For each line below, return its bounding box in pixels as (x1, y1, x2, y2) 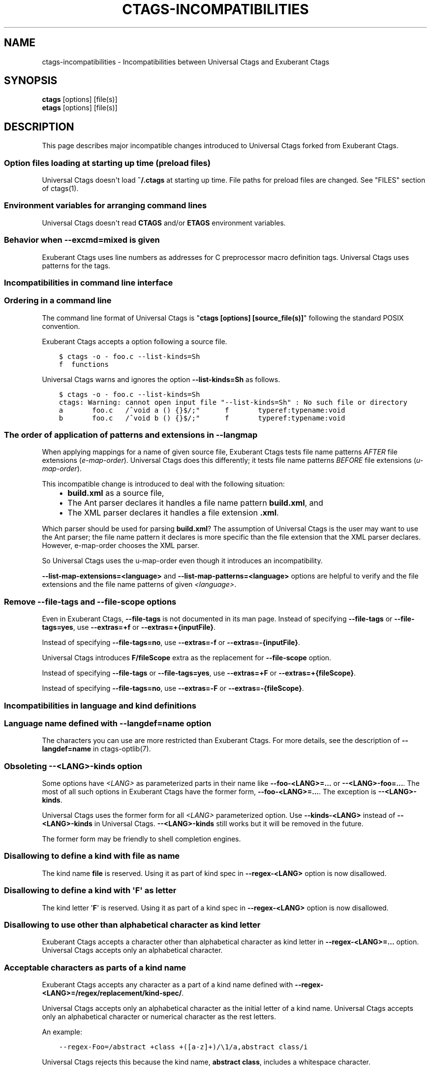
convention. (42, 322, 80, 330)
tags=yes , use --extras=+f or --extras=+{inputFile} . (42, 623, 216, 632)
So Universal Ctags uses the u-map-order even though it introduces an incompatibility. (42, 556, 323, 565)
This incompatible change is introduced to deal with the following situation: (42, 480, 285, 488)
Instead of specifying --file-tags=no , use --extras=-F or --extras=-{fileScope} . (42, 684, 304, 693)
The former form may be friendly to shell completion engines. (42, 835, 241, 843)
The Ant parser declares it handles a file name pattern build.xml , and (67, 498, 323, 508)
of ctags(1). (42, 184, 79, 193)
